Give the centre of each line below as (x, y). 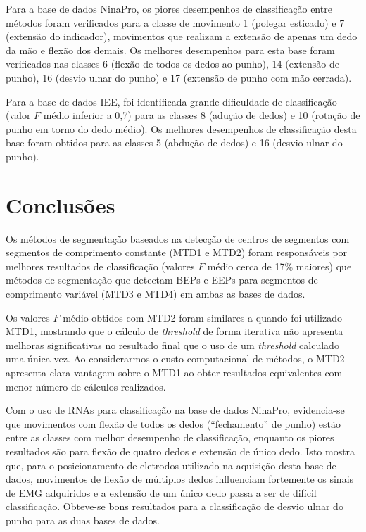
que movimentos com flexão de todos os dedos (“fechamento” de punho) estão (173, 423)
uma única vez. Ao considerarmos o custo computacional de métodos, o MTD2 (175, 359)
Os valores (28, 317)
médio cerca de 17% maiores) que (279, 266)
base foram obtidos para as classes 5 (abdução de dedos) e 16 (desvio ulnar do (174, 142)
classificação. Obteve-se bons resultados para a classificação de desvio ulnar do (175, 506)
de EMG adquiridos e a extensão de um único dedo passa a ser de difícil (161, 492)
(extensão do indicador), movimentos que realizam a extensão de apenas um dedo (182, 36)
